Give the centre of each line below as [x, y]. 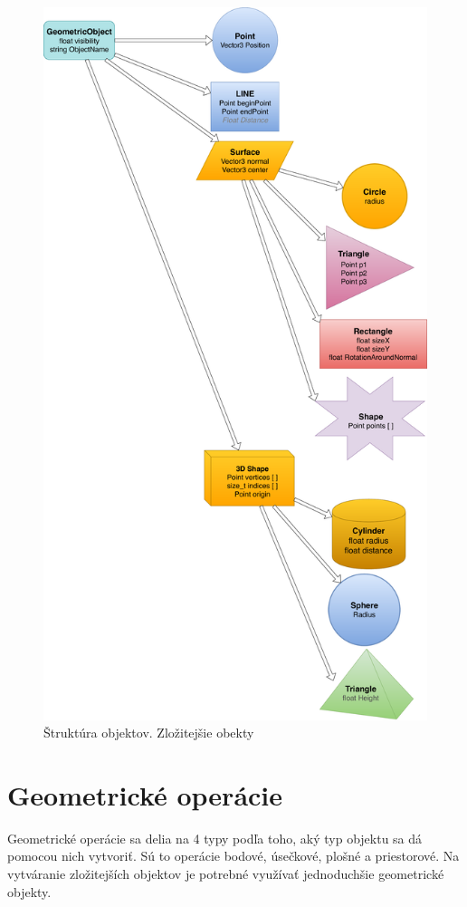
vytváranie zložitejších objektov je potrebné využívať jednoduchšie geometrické [226, 874]
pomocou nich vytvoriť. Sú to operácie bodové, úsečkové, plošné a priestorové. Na [233, 856]
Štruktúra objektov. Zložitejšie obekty [149, 733]
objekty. [29, 891]
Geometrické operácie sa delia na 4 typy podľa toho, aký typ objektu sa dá [215, 838]
